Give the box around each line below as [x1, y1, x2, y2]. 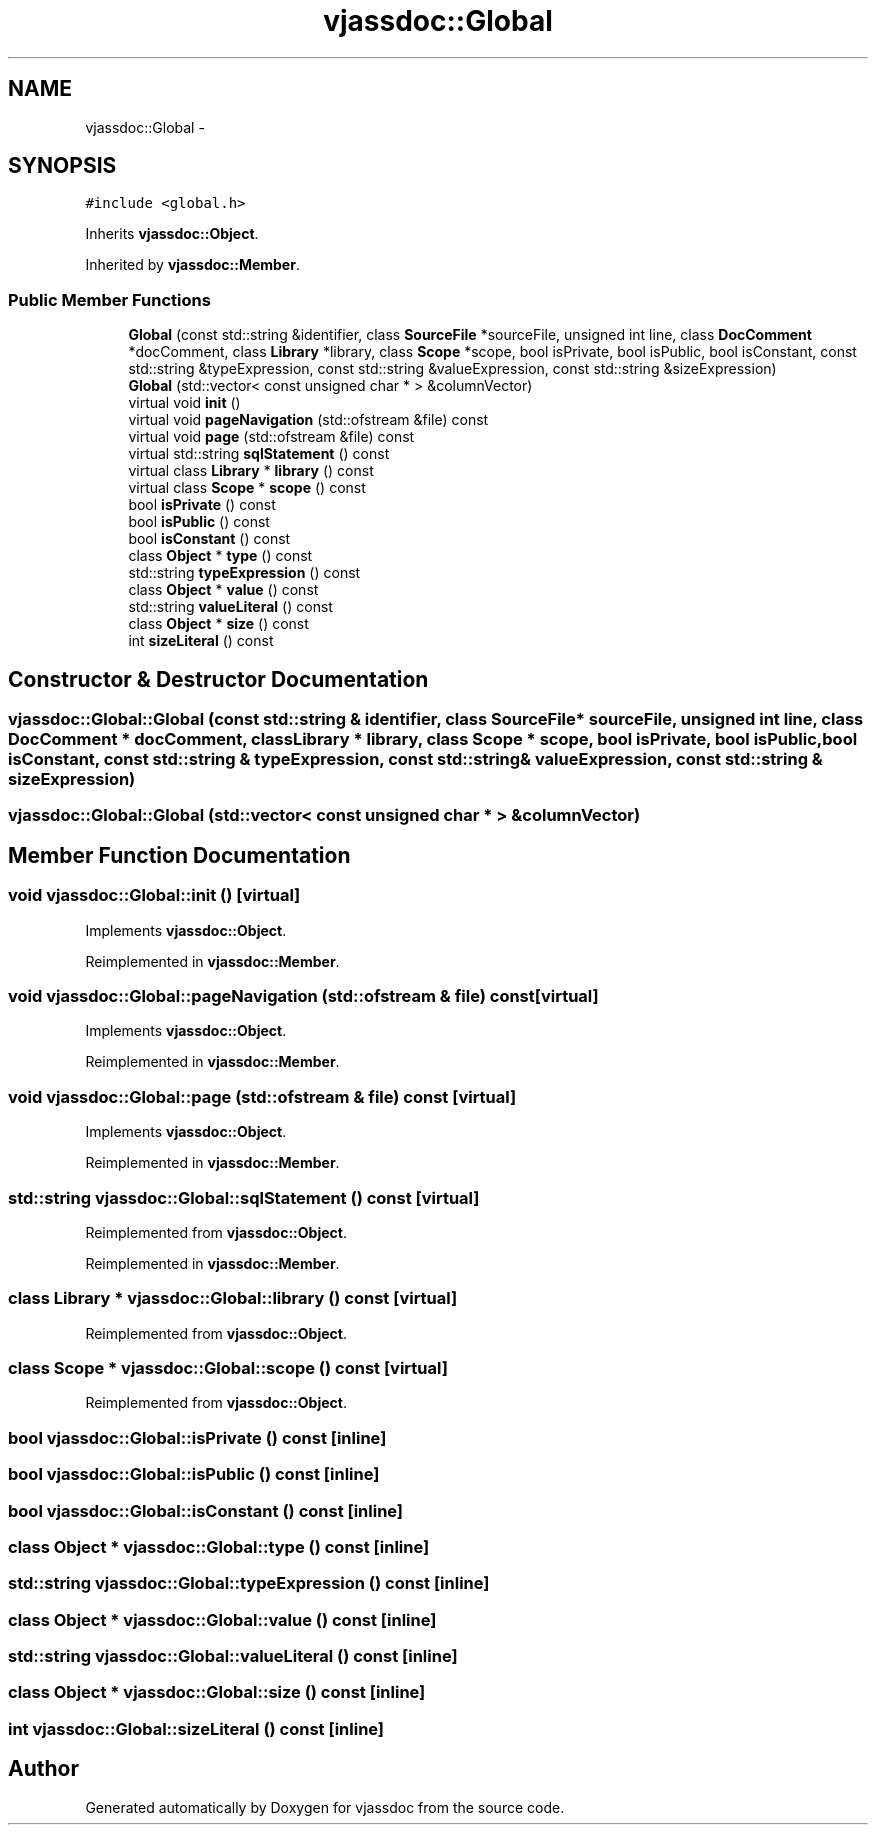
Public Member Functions [8, 289, 211, 310]
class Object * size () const [128, 615, 309, 633]
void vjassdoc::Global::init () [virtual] [8, 885, 301, 906]
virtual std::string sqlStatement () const [128, 445, 390, 463]
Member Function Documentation [8, 842, 351, 868]
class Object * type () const [128, 547, 313, 565]
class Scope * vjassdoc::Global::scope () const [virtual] [8, 1358, 448, 1378]
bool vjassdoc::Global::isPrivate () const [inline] [8, 1427, 387, 1448]
